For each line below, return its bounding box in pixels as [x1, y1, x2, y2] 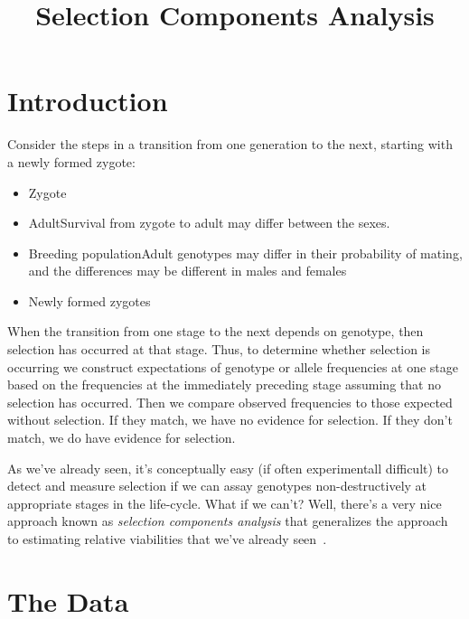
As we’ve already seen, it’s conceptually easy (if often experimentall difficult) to [7, 458, 449, 477]
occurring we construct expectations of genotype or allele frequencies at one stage [7, 357, 459, 376]
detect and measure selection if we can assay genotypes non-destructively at [7, 476, 427, 495]
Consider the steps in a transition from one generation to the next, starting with [7, 135, 453, 154]
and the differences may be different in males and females [28, 261, 347, 280]
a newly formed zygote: [7, 152, 136, 171]
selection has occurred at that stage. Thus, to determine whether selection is [7, 340, 431, 359]
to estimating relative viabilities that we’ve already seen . [7, 530, 327, 548]
